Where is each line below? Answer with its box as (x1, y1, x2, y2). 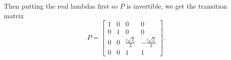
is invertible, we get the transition (126, 1, 227, 11)
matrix (4, 10, 24, 20)
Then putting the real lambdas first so (4, 1, 118, 11)
